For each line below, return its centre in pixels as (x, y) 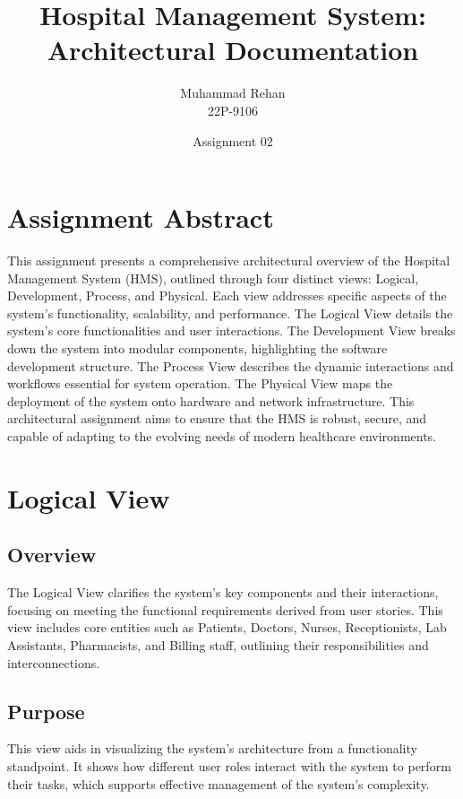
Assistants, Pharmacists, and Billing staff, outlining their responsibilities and (218, 644)
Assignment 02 (233, 140)
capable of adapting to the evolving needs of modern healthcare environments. (222, 435)
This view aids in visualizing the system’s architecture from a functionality (212, 748)
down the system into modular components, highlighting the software (197, 348)
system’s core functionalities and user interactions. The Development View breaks (231, 330)
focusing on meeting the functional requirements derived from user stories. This (225, 609)
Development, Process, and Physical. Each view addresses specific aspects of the (227, 295)
